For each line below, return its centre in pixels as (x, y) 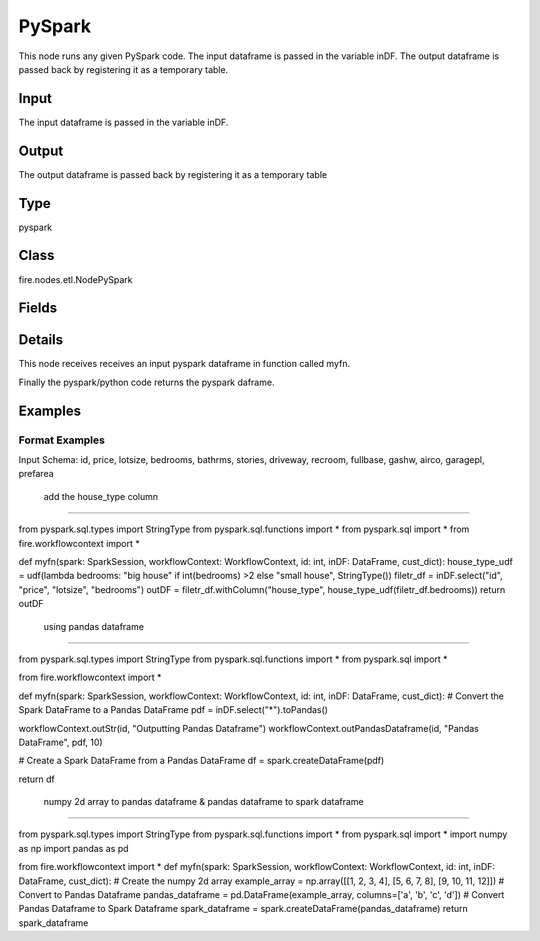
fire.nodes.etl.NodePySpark (76, 279)
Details (41, 340)
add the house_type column (101, 496)
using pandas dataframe (94, 626)
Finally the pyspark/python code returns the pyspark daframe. (146, 382)
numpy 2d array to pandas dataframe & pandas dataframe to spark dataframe (203, 802)
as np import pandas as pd (73, 848)
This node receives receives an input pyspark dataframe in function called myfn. (184, 364)
